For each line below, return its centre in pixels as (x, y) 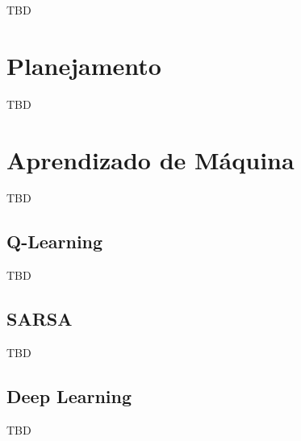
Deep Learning (69, 396)
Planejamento (84, 65)
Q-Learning (55, 241)
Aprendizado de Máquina (150, 159)
